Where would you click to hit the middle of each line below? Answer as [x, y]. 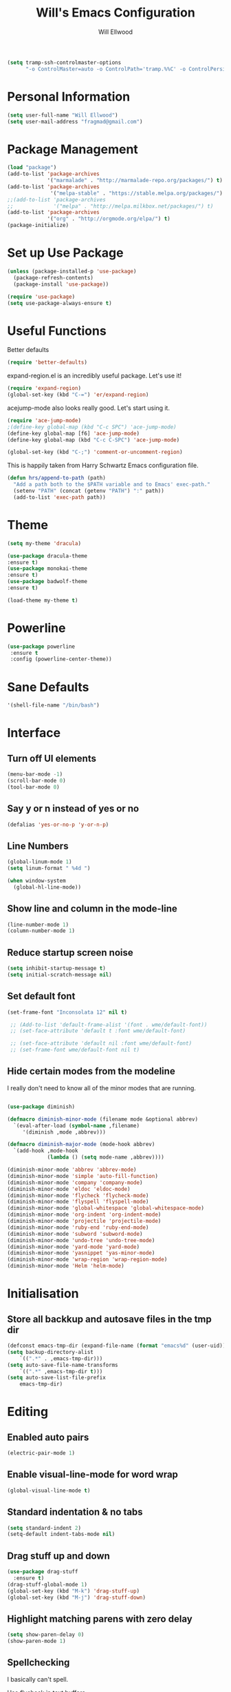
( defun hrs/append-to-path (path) [57, 478]
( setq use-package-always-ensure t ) [59, 303]
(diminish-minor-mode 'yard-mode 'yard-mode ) [73, 1247]
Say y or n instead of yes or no [73, 809]
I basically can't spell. [38, 1679]
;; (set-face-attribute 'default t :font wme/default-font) [98, 1031]
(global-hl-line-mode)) [47, 887]
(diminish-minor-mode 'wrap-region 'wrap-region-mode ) [87, 1260]
